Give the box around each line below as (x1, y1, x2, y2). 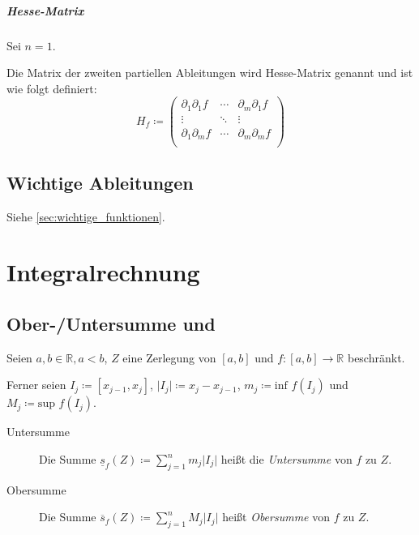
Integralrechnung (6, 255, 200, 289)
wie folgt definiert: (6, 79, 97, 96)
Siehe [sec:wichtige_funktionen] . (6, 208, 165, 225)
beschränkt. (347, 349, 405, 366)
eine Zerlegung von (122, 349, 216, 366)
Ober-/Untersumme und (6, 311, 216, 336)
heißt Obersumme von (222, 508, 330, 525)
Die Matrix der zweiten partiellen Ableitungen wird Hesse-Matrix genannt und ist (6, 64, 413, 81)
